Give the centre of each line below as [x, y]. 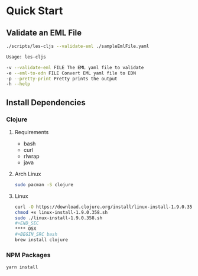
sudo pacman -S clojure [44, 184]
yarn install [22, 267]
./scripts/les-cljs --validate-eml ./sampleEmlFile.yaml [78, 46]
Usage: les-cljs [26, 57]
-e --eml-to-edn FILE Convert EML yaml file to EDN [71, 73]
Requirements [32, 132]
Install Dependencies [46, 103]
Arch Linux [28, 174]
